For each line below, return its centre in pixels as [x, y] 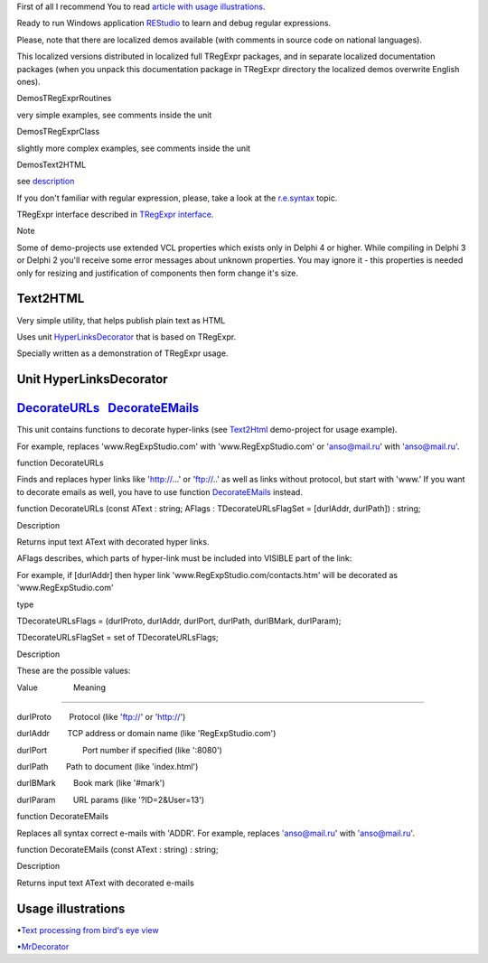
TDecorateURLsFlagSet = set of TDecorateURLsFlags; [117, 638]
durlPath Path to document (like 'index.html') [108, 767]
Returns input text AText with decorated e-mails [105, 883]
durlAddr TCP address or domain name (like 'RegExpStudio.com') [146, 734]
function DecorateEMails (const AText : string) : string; [117, 850]
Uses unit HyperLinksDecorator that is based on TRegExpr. [127, 337]
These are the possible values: [74, 671]
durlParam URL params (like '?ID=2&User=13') [111, 799]
